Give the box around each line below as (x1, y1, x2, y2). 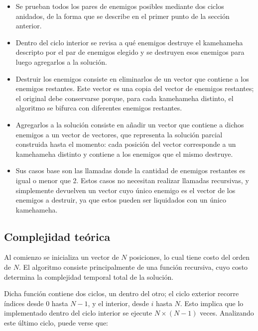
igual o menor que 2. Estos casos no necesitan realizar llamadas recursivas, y (15, 175, 249, 185)
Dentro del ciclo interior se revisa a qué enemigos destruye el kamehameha (15, 37, 243, 47)
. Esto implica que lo (180, 298, 244, 308)
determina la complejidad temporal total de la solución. (4, 271, 174, 282)
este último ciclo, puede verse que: (4, 318, 108, 328)
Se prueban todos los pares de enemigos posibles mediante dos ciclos (15, 1, 224, 11)
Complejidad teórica (4, 228, 111, 244)
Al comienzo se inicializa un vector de (4, 252, 119, 262)
